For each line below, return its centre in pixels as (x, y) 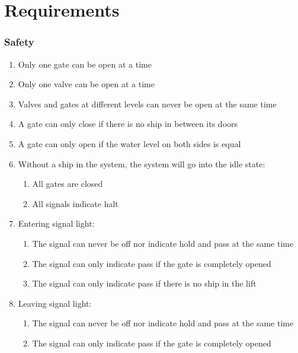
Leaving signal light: (55, 303)
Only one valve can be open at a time (86, 84)
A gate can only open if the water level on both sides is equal (129, 143)
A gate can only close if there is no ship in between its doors (128, 124)
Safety (19, 42)
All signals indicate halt (75, 203)
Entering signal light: (56, 223)
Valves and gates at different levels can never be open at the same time (147, 104)
